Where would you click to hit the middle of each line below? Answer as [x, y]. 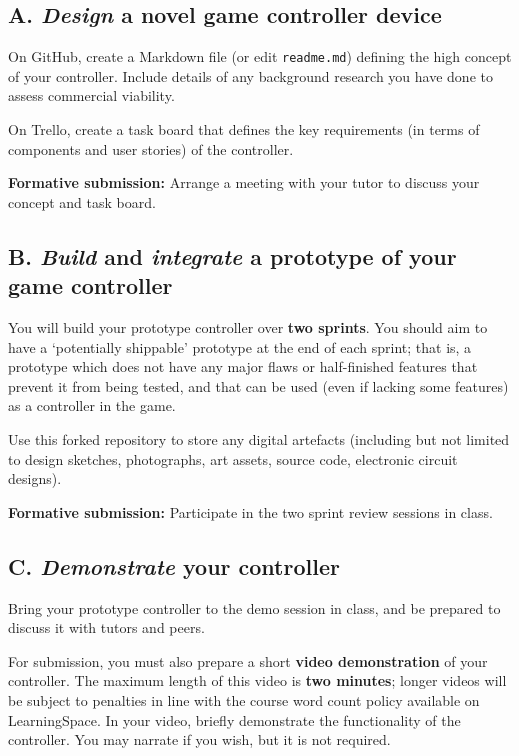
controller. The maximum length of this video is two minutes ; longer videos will [257, 680]
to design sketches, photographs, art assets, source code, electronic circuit [233, 458]
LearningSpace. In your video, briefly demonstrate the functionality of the [234, 719]
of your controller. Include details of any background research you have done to [250, 75]
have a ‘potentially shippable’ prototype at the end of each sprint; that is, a [240, 346]
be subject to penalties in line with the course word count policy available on [244, 699]
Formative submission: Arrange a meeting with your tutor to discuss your [244, 182]
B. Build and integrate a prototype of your [232, 255]
